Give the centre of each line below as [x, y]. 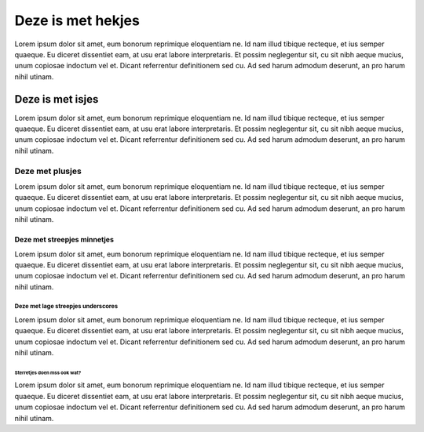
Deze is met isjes [57, 99]
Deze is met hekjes [77, 20]
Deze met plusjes [48, 171]
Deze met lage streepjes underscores [66, 307]
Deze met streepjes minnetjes [64, 240]
